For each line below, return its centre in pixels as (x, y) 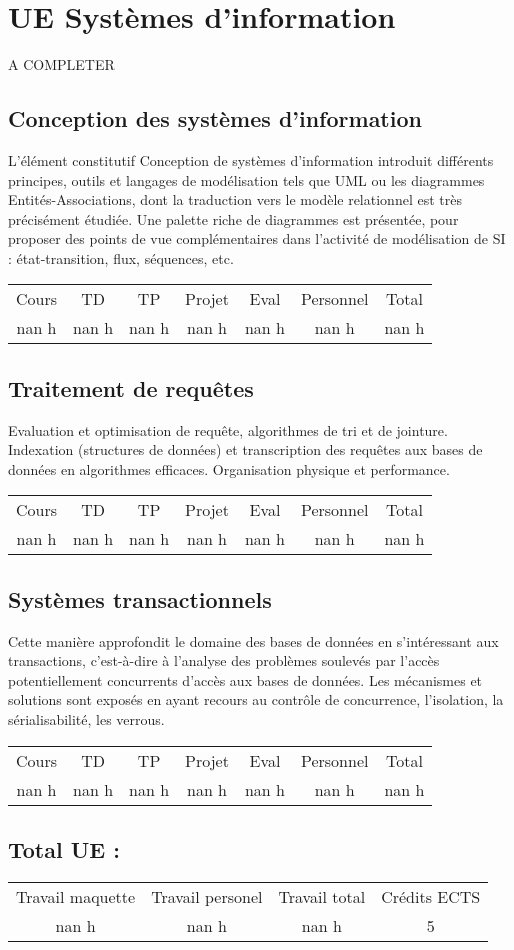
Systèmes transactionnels (140, 598)
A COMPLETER (61, 64)
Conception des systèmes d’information (215, 118)
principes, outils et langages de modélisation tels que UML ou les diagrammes (246, 179)
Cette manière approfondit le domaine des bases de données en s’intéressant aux (253, 640)
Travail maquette (76, 896)
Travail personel (207, 896)
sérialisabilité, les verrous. (86, 719)
